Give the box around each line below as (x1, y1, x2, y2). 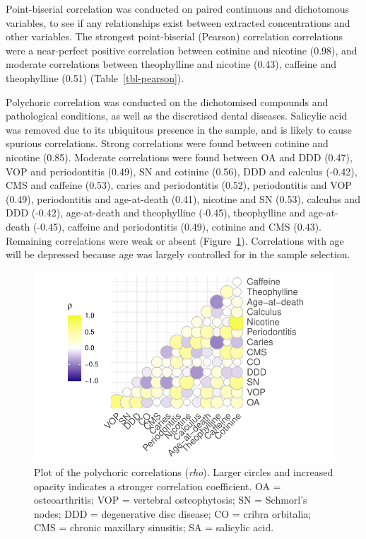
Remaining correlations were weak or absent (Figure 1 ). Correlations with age (6, 233, 344, 248)
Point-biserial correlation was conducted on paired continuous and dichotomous (6, 1, 350, 16)
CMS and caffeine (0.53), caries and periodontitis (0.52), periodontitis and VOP (6, 178, 352, 192)
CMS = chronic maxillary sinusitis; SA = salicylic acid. (34, 520, 274, 535)
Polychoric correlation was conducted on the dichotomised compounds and (6, 94, 329, 109)
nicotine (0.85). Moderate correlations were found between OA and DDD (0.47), (6, 149, 353, 164)
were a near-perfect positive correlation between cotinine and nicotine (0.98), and (6, 42, 358, 57)
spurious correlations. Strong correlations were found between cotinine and (6, 136, 329, 151)
